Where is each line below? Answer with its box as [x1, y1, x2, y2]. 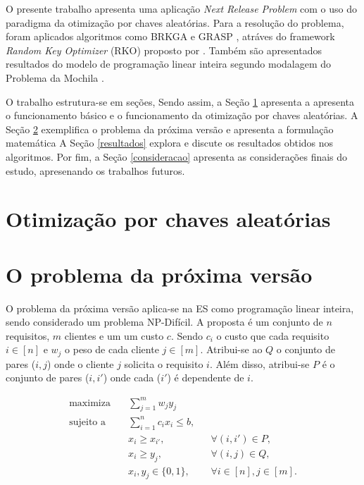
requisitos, [6, 328, 50, 343]
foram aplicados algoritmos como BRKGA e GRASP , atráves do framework [6, 29, 335, 44]
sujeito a [69, 417, 106, 427]
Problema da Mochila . [6, 70, 104, 85]
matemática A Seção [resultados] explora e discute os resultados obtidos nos [6, 135, 334, 150]
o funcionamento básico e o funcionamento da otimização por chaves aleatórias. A [6, 108, 358, 123]
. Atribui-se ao [200, 342, 263, 357]
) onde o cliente [46, 356, 114, 371]
